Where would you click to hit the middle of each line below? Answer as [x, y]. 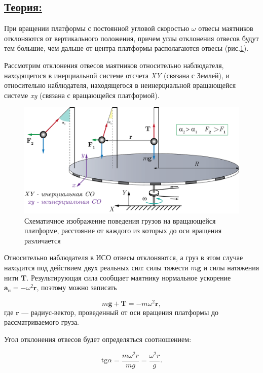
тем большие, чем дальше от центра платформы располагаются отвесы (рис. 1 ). [126, 48]
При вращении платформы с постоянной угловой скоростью [97, 28]
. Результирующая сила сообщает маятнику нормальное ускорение [129, 277]
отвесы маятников [226, 28]
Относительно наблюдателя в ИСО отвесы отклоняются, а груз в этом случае [124, 257]
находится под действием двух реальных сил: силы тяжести [96, 268]
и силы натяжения [231, 268]
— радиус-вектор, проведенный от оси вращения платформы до [120, 312]
